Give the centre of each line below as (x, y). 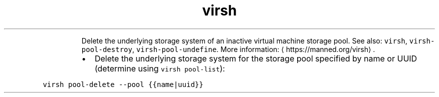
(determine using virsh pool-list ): (160, 68)
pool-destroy (107, 49)
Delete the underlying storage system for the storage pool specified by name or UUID (256, 58)
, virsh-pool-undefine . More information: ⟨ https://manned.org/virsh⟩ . (254, 49)
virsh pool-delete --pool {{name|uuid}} (123, 84)
